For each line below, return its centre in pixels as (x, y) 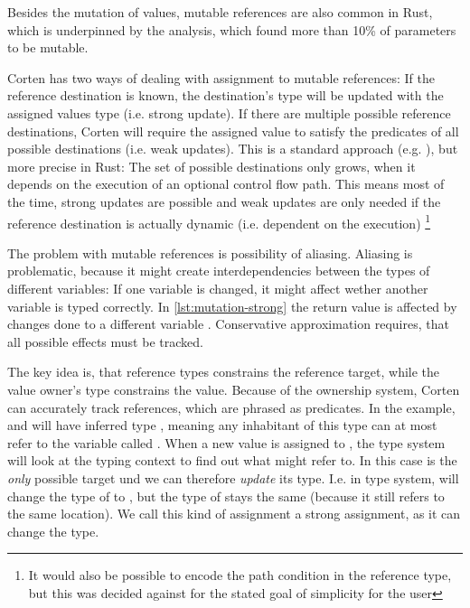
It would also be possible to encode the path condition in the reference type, (240, 575)
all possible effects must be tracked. (105, 341)
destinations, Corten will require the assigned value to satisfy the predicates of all (233, 131)
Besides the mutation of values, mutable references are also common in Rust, (220, 12)
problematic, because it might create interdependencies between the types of (219, 271)
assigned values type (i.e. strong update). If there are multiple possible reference (229, 112)
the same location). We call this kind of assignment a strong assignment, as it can (234, 514)
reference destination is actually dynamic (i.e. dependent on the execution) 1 (219, 221)
